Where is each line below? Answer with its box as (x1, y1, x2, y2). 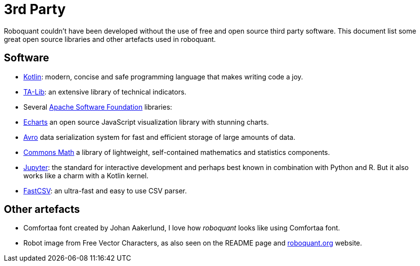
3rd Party (4, 1, 66, 18)
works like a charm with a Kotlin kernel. (23, 171, 149, 180)
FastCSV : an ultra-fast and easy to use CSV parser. (23, 186, 187, 195)
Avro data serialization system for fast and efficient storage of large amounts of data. (23, 133, 295, 141)
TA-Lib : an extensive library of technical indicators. (23, 87, 186, 96)
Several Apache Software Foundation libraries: (23, 102, 172, 111)
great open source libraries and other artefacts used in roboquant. (4, 35, 216, 43)
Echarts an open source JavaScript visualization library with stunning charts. (23, 117, 269, 126)
